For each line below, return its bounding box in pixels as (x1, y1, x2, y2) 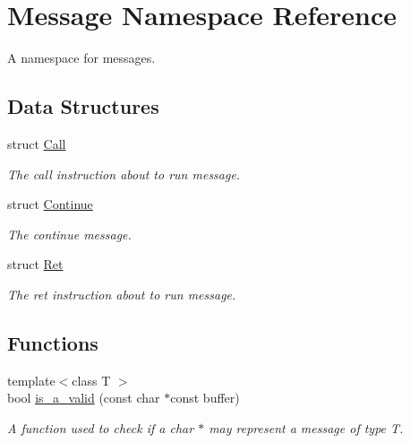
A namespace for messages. (7, 48, 156, 67)
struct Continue (7, 195, 93, 213)
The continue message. (7, 224, 132, 243)
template (7, 370, 56, 389)
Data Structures (7, 92, 159, 120)
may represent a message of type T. (209, 418, 404, 437)
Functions (7, 328, 98, 356)
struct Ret (7, 255, 64, 274)
